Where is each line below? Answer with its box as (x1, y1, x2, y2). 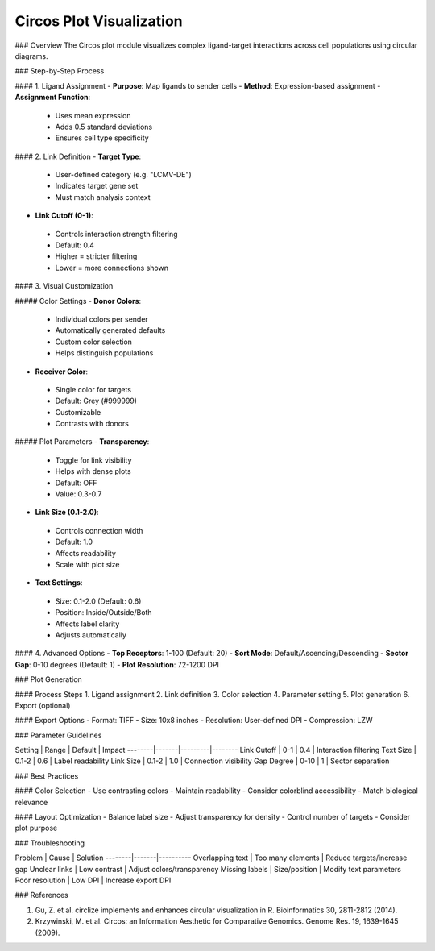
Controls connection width (55, 525, 143, 535)
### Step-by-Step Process (14, 66, 105, 76)
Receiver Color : (35, 367, 89, 376)
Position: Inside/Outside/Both (55, 608, 152, 617)
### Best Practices (14, 770, 79, 781)
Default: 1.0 (55, 537, 93, 547)
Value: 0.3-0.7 (55, 489, 102, 499)
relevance (14, 797, 48, 807)
